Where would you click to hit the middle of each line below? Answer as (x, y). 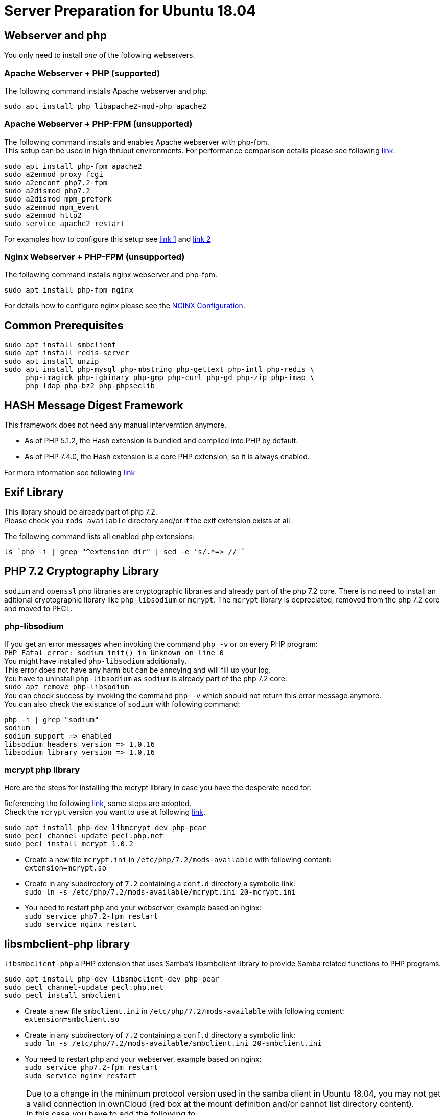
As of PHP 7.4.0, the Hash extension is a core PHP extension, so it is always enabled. (167, 457)
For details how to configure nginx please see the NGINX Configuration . (125, 306)
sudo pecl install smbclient (62, 996)
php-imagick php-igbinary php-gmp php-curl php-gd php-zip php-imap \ (170, 378)
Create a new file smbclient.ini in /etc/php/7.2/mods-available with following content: (184, 1011)
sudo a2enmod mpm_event (52, 207)
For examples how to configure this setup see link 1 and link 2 (108, 239)
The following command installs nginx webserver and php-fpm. (111, 275)
